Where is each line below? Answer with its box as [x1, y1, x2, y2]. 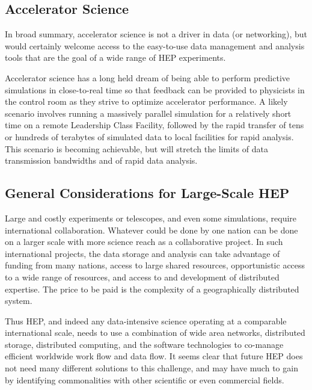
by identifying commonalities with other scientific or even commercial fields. [5, 373, 284, 386]
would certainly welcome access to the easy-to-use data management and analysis [5, 39, 305, 52]
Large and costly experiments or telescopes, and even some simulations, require [5, 211, 297, 224]
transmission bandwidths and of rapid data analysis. [5, 154, 198, 167]
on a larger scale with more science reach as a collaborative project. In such [5, 235, 283, 248]
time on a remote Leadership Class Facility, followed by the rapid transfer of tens [5, 119, 304, 131]
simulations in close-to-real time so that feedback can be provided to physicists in [5, 83, 305, 96]
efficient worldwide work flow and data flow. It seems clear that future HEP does [5, 350, 303, 362]
